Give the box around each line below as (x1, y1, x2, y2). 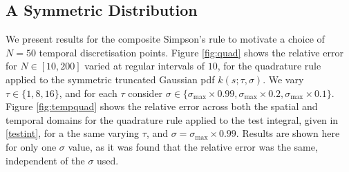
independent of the (6, 153, 85, 167)
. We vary (263, 72, 304, 86)
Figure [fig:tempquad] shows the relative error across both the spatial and (6, 99, 318, 114)
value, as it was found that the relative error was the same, (68, 139, 318, 153)
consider (128, 85, 163, 100)
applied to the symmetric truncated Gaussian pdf (6, 72, 215, 86)
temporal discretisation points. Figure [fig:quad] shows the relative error (39, 45, 343, 59)
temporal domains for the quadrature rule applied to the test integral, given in (6, 112, 339, 127)
